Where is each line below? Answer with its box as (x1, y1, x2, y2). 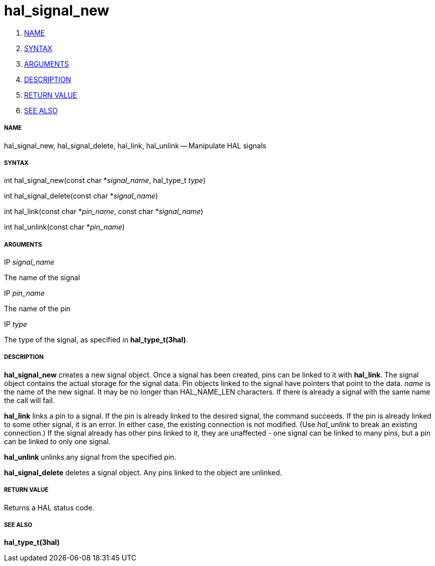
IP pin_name (4, 289, 45, 298)
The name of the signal (4, 273, 80, 282)
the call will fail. (4, 396, 55, 405)
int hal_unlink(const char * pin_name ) (4, 223, 125, 232)
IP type (4, 320, 28, 329)
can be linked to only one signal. (4, 437, 111, 446)
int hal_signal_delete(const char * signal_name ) (4, 192, 158, 201)
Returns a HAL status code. (4, 503, 94, 512)
